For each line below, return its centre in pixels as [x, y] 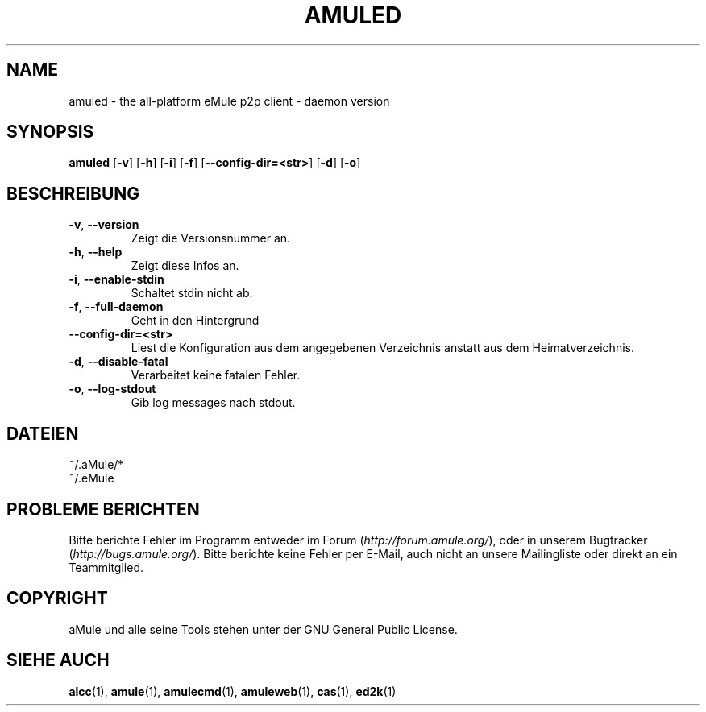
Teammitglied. [106, 567]
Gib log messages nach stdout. [213, 403]
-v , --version [104, 225]
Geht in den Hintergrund [195, 321]
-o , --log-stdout [112, 389]
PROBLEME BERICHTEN [103, 509]
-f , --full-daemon [116, 307]
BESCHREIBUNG [73, 193]
